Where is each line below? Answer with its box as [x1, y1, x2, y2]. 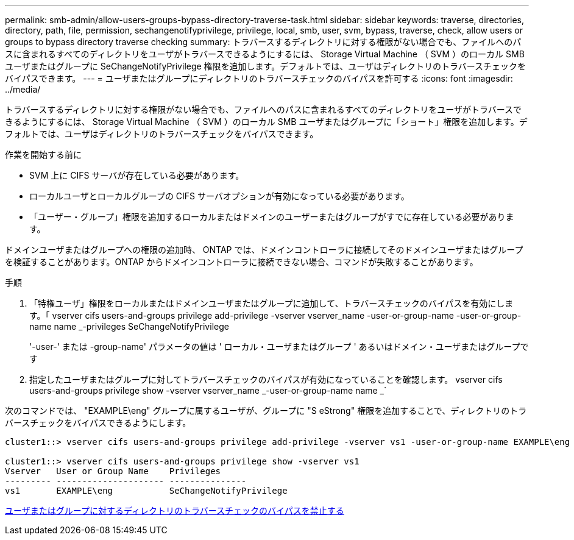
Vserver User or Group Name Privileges [5, 466, 221, 476]
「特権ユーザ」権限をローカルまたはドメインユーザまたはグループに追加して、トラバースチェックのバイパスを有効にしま [29, 298, 514, 308]
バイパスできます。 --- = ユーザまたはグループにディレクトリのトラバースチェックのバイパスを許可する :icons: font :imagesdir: [5, 73, 513, 83]
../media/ [5, 84, 41, 94]
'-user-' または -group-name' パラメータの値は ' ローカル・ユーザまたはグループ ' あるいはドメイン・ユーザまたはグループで [29, 341, 529, 352]
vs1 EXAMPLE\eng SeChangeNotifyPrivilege [5, 486, 288, 496]
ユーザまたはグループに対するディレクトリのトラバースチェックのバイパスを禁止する [5, 505, 344, 516]
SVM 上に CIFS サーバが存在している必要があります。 [29, 170, 244, 180]
